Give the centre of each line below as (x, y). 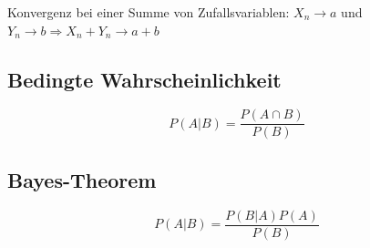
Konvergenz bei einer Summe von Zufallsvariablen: (149, 12)
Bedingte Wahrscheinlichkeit (144, 79)
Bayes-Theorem (82, 179)
